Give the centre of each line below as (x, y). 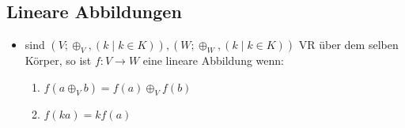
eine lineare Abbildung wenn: (213, 60)
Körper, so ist (58, 60)
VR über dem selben (348, 45)
